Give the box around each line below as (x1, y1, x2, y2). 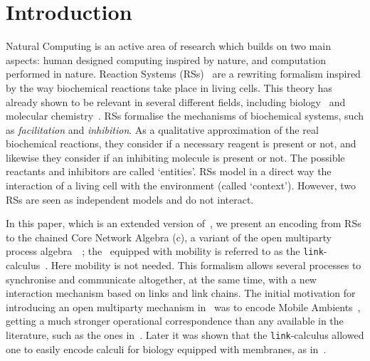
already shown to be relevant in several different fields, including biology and (6, 94, 346, 109)
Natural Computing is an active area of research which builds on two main (6, 38, 331, 53)
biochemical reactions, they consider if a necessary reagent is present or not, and (6, 136, 356, 151)
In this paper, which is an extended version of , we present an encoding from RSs (6, 216, 361, 231)
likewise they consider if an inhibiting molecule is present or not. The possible (6, 150, 345, 164)
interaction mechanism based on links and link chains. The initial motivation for (6, 286, 356, 300)
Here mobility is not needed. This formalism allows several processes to (51, 258, 361, 273)
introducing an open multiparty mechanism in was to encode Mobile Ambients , (6, 299, 361, 314)
